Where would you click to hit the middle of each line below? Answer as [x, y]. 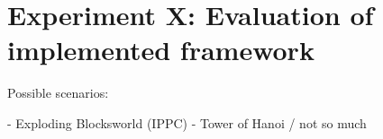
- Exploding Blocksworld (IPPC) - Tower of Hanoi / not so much [187, 122]
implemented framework [161, 50]
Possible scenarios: [58, 93]
